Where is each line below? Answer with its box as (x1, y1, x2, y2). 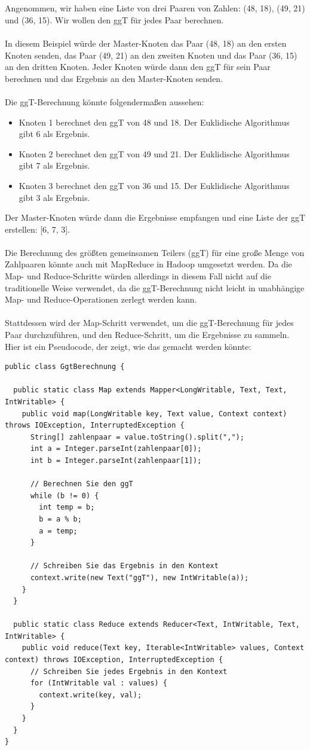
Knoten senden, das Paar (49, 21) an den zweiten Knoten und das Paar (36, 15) (5, 48, 297, 61)
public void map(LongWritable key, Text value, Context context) (22, 409, 287, 418)
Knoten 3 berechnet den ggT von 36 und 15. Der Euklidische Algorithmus (19, 179, 290, 191)
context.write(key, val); (39, 690, 142, 699)
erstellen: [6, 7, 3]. (5, 222, 70, 235)
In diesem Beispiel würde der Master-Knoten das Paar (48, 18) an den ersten (5, 36, 287, 49)
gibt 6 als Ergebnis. (19, 127, 90, 140)
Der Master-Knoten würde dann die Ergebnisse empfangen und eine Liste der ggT (5, 211, 306, 224)
